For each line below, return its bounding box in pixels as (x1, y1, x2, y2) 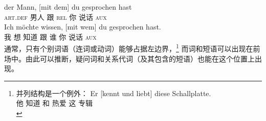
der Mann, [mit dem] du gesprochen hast (4, 2, 132, 12)
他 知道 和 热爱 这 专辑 (16, 98, 93, 108)
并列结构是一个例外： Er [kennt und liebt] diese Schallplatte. (16, 87, 211, 98)
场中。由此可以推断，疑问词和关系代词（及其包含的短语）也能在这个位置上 (4, 53, 255, 64)
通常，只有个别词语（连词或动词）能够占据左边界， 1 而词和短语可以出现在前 (4, 42, 260, 54)
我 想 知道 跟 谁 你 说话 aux (4, 31, 97, 42)
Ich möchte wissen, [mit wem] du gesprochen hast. (4, 21, 161, 32)
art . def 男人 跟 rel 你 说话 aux (4, 11, 107, 22)
